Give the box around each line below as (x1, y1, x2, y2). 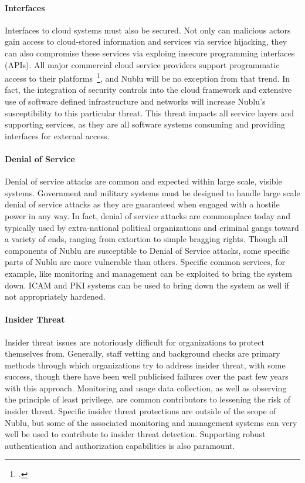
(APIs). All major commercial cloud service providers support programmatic (5, 58, 280, 71)
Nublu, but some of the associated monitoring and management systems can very (5, 416, 297, 428)
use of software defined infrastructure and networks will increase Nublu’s (5, 95, 266, 108)
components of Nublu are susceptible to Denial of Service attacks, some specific (5, 244, 290, 256)
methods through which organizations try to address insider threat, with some (5, 358, 286, 371)
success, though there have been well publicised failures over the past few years (5, 370, 289, 383)
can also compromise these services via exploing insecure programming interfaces (5, 46, 295, 59)
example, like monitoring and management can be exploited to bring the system (5, 267, 292, 279)
